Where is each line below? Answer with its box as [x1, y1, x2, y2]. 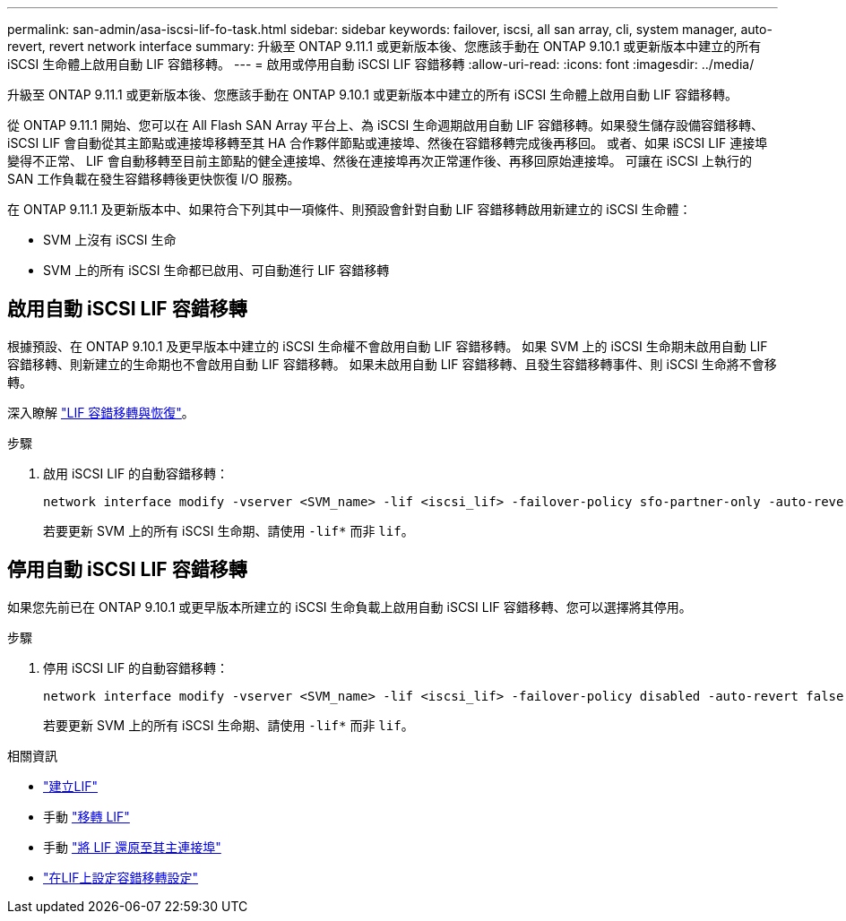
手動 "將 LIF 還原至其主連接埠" [43, 839, 221, 855]
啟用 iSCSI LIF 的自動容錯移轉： [43, 465, 229, 481]
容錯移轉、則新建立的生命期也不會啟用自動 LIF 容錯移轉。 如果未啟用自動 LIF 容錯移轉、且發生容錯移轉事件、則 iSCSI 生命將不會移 [7, 356, 777, 372]
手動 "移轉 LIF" [43, 808, 130, 824]
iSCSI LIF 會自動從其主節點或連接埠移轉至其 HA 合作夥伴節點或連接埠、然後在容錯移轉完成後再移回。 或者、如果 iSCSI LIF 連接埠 [7, 135, 768, 151]
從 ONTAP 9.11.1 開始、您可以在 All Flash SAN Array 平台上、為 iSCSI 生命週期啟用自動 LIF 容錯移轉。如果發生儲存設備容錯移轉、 [7, 117, 764, 133]
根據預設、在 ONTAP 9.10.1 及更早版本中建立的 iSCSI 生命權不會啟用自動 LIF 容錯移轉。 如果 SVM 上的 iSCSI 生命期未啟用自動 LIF [7, 338, 768, 354]
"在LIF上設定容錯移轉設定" [43, 869, 198, 885]
